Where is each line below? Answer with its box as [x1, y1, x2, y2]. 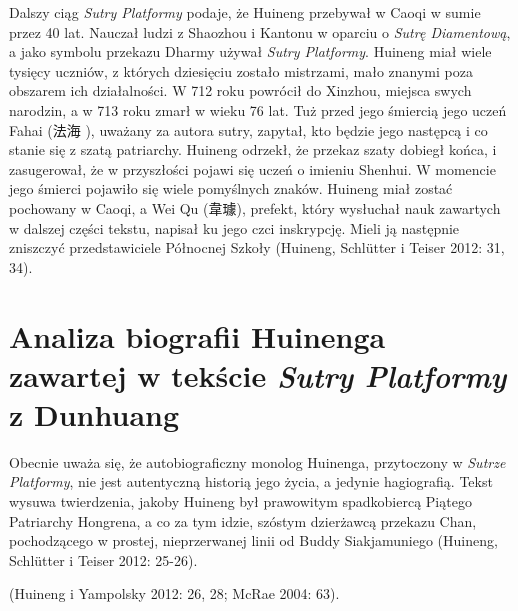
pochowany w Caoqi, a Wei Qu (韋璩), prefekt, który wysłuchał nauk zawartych [9, 197, 501, 218]
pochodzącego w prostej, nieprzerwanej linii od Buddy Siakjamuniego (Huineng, [9, 530, 498, 551]
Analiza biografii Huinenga [9, 315, 386, 356]
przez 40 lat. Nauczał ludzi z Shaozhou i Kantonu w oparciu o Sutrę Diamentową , [9, 21, 511, 42]
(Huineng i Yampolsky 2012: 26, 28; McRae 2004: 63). [9, 583, 340, 604]
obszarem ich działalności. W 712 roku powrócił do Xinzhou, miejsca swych [9, 80, 472, 101]
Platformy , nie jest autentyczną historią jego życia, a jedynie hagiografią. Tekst [9, 471, 493, 492]
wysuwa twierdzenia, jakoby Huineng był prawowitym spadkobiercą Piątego [9, 491, 472, 511]
